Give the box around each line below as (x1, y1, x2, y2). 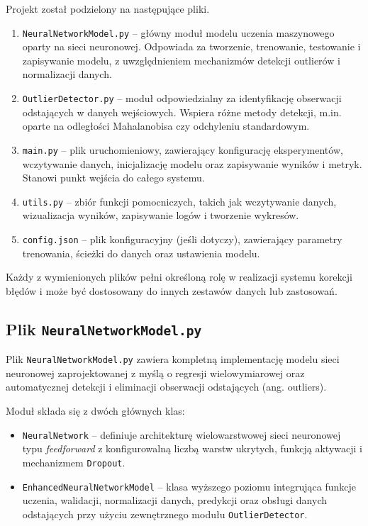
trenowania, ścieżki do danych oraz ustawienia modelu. (22, 245, 260, 260)
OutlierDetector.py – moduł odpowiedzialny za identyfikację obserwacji (22, 91, 342, 106)
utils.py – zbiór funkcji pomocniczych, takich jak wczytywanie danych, (22, 194, 337, 208)
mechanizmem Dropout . (22, 454, 126, 469)
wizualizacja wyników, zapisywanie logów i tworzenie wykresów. (22, 208, 299, 223)
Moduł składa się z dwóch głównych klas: (6, 403, 185, 418)
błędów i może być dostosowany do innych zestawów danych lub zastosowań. (6, 283, 338, 298)
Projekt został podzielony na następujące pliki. (6, 1, 210, 16)
